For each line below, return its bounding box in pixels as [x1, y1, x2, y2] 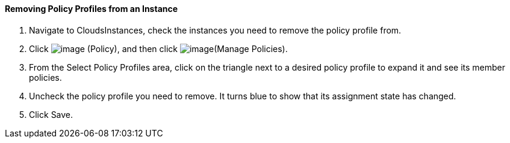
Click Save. [29, 109, 73, 120]
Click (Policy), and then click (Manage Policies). [29, 43, 288, 54]
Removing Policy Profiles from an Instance [5, 4, 178, 14]
